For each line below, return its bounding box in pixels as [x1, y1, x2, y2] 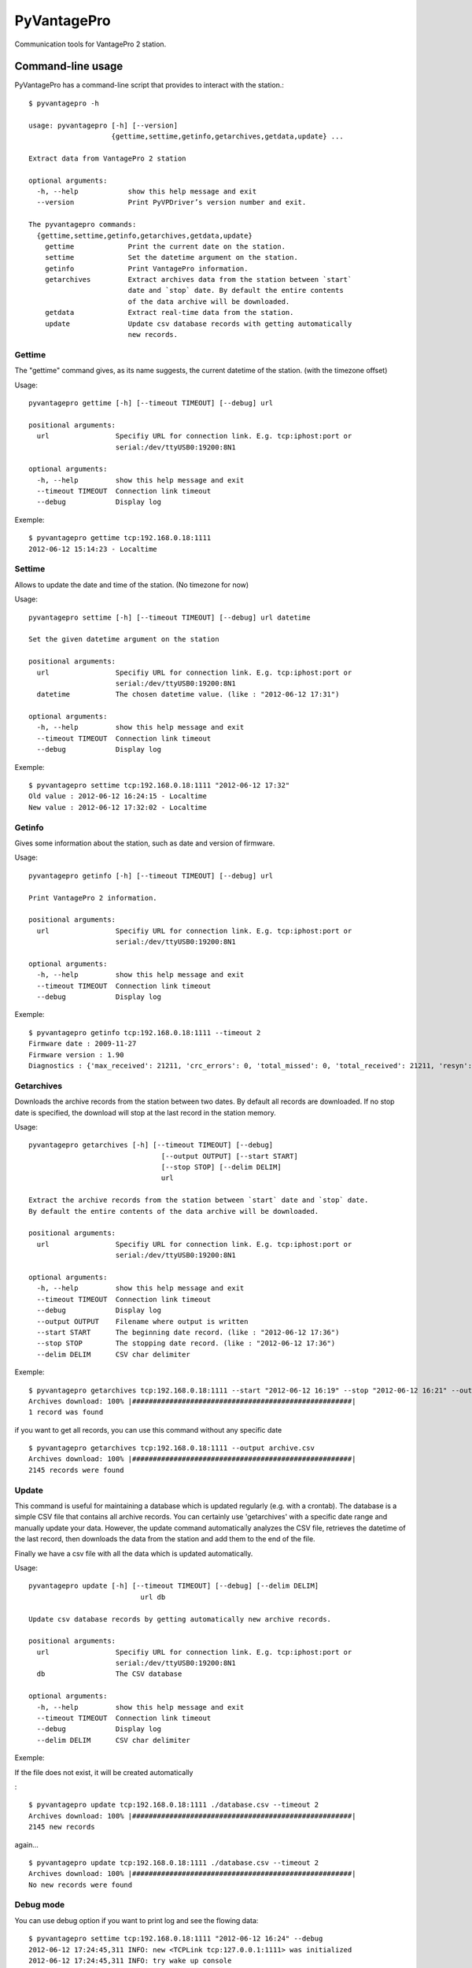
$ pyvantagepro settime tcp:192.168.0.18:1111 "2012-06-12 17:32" [28, 781, 290, 790]
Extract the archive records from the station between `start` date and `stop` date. [28, 1196, 369, 1204]
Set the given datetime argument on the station [28, 634, 219, 644]
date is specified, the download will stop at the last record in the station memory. [14, 1108, 277, 1117]
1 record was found [28, 1408, 104, 1417]
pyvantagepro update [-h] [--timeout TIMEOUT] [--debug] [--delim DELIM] [28, 1581, 319, 1590]
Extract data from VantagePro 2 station [28, 154, 186, 163]
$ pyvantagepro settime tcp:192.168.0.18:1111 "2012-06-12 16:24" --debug [28, 1934, 323, 1944]
